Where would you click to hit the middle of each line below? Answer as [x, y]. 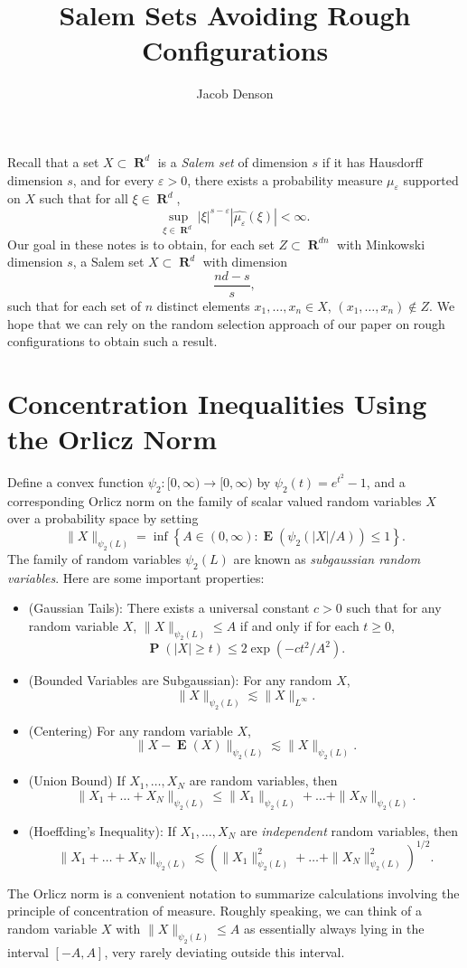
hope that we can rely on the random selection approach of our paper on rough [226, 323]
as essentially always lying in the [334, 928]
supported [431, 179]
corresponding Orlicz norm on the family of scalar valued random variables [215, 500]
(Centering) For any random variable [131, 730]
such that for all [84, 198]
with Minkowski [381, 244]
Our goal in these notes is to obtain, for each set [141, 244]
